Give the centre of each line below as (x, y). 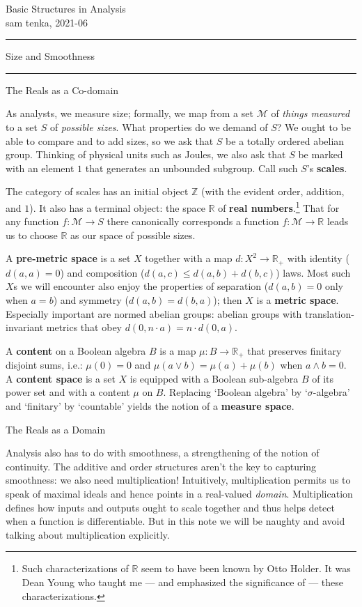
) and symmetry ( (91, 300)
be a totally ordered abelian (285, 140)
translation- (330, 313)
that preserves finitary (294, 350)
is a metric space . (298, 300)
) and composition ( (102, 272)
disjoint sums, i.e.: (44, 365)
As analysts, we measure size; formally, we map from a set (129, 113)
